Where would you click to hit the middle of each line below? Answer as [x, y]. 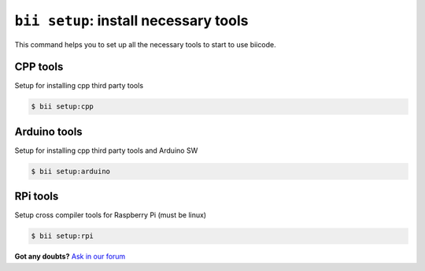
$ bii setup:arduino [70, 171]
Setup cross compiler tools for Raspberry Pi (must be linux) [111, 215]
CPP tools [39, 67]
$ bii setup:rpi [63, 236]
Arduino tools [48, 131]
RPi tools [37, 197]
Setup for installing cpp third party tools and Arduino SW [106, 150]
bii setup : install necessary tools [131, 20]
